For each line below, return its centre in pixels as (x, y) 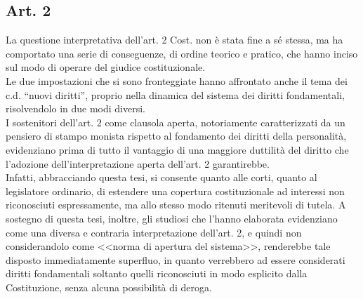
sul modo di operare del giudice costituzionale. (106, 67)
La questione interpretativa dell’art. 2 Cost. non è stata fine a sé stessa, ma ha (174, 40)
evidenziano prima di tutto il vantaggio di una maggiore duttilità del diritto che (177, 149)
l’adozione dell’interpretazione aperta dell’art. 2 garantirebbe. (138, 163)
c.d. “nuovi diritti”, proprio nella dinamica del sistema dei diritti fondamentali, (175, 94)
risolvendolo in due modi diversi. (75, 108)
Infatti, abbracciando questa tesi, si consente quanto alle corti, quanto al (161, 177)
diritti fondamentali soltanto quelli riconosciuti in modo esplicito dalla (157, 273)
